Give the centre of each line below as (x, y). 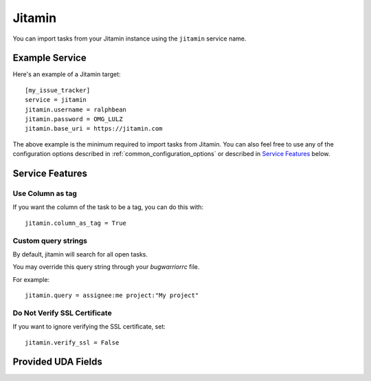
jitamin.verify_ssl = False (72, 342)
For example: (31, 279)
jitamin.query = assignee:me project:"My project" (112, 295)
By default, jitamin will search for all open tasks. (80, 254)
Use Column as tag (45, 193)
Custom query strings (50, 241)
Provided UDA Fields (57, 362)
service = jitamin (56, 100)
